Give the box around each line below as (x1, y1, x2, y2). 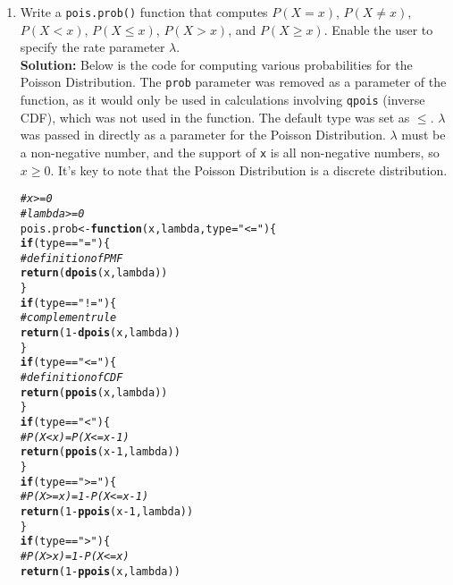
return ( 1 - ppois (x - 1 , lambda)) (20, 504, 194, 518)
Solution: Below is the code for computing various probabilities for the (20, 55, 413, 73)
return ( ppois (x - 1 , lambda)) (20, 445, 180, 459)
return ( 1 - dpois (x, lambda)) (20, 326, 180, 340)
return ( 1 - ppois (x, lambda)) (20, 564, 180, 578)
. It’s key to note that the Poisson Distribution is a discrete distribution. (50, 160, 448, 179)
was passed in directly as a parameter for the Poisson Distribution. (20, 125, 386, 144)
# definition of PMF (20, 251, 123, 265)
